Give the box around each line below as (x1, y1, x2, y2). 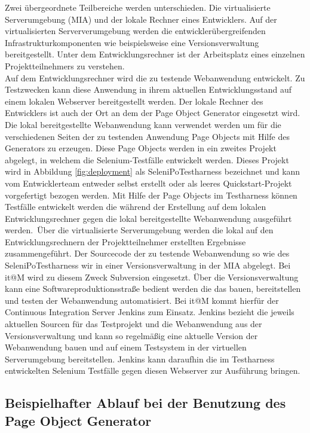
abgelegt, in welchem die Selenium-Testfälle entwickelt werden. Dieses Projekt (5, 153, 289, 166)
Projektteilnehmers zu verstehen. (5, 59, 125, 72)
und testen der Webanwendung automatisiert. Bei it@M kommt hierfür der (5, 294, 279, 306)
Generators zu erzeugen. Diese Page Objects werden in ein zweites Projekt (5, 142, 277, 154)
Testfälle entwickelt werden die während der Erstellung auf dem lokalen (5, 200, 266, 213)
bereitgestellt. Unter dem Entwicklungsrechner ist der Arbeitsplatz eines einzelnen (5, 48, 305, 60)
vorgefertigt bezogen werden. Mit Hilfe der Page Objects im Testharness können (5, 188, 297, 201)
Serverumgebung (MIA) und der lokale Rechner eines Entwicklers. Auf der (5, 13, 277, 25)
